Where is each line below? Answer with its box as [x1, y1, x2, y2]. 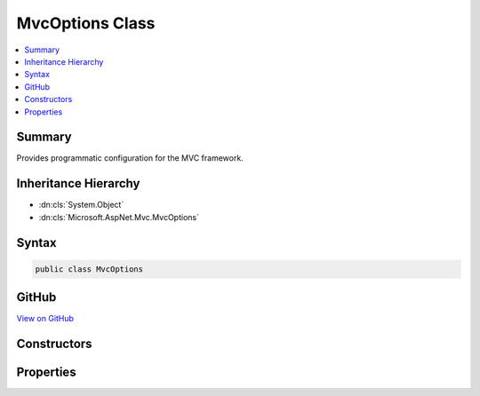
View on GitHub [16, 313, 75, 324]
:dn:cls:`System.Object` [38, 200, 124, 210]
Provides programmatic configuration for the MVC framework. [16, 153, 244, 163]
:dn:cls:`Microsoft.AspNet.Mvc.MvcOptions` [38, 211, 200, 222]
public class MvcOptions [35, 264, 144, 274]
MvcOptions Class [16, 13, 156, 33]
